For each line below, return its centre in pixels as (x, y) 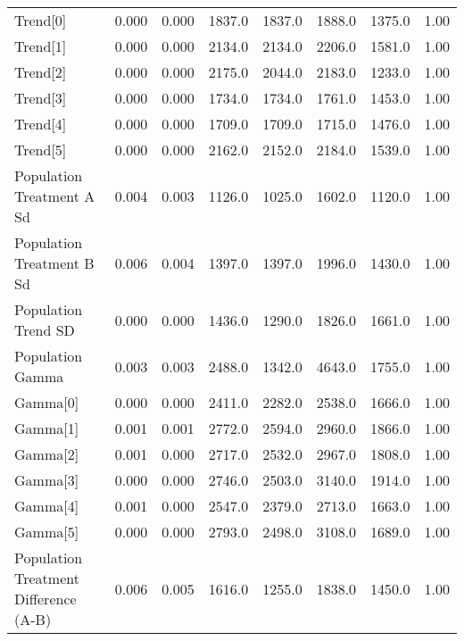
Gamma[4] (47, 506)
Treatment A (55, 196)
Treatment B (54, 263)
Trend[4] (41, 124)
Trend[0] (41, 20)
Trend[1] (41, 46)
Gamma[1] (47, 428)
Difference (46, 599)
